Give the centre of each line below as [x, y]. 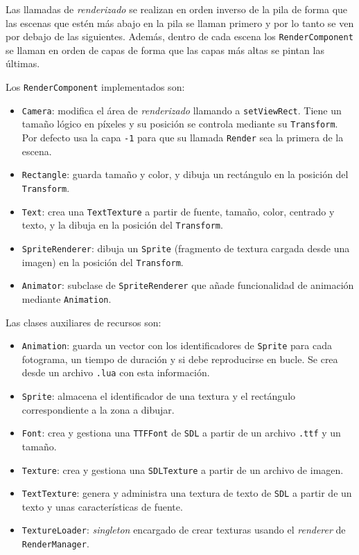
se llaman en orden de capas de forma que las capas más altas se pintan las [165, 50]
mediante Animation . [67, 298]
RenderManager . [55, 544]
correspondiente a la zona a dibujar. [98, 409]
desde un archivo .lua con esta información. [116, 372]
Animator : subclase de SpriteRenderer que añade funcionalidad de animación [188, 285]
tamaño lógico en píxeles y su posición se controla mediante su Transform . [180, 124]
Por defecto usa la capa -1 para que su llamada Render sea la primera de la [183, 137]
